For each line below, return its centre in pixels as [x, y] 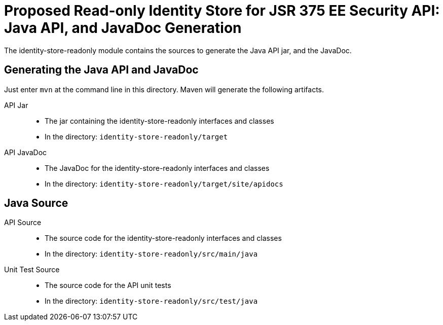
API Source [23, 223]
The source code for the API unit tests [108, 285]
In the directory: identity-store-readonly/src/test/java [151, 301]
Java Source [36, 203]
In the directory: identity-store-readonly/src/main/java [151, 254]
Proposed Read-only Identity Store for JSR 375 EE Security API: [222, 11]
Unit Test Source [32, 270]
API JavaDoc [26, 152]
